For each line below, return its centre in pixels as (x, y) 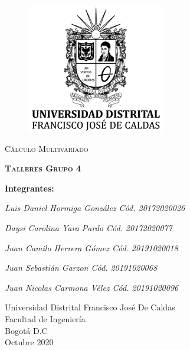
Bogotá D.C (26, 330)
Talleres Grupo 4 (43, 168)
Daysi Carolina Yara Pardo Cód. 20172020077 (89, 227)
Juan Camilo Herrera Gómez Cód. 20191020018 (91, 247)
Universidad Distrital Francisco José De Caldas (90, 307)
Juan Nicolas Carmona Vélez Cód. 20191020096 (92, 287)
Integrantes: (30, 188)
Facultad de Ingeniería (45, 318)
